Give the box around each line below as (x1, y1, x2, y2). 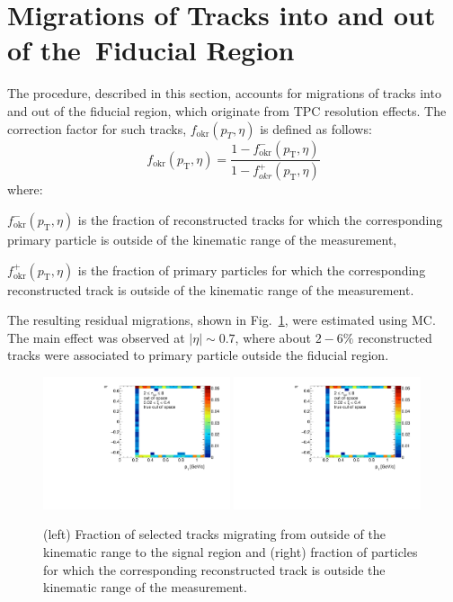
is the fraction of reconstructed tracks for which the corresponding (77, 210, 443, 229)
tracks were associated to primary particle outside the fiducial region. (7, 346, 389, 364)
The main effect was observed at (7, 328, 185, 346)
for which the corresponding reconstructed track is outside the (43, 560, 386, 579)
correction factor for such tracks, (7, 119, 187, 138)
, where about (235, 328, 312, 346)
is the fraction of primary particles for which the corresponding (77, 260, 426, 279)
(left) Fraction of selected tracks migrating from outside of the (43, 525, 386, 544)
